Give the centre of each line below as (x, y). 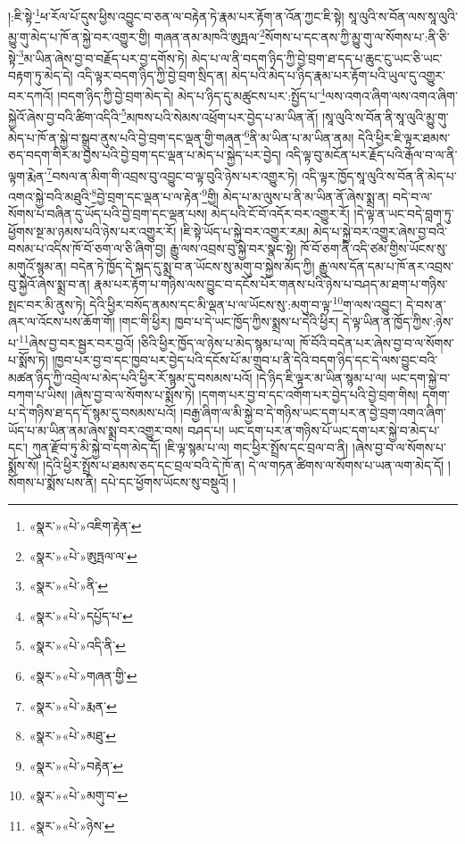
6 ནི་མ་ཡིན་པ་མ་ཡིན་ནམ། (299, 136)
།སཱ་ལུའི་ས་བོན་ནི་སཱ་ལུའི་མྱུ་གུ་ (385, 116)
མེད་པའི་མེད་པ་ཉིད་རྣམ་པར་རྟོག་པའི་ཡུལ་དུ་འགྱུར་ (338, 74)
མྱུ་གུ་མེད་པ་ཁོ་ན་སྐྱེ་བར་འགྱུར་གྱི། (79, 36)
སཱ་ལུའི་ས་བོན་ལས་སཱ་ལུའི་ (403, 16)
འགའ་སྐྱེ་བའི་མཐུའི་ (50, 196)
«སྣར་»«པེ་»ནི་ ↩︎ (68, 586)
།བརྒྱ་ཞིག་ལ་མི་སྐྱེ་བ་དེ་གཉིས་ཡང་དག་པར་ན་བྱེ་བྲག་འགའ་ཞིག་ (313, 413)
